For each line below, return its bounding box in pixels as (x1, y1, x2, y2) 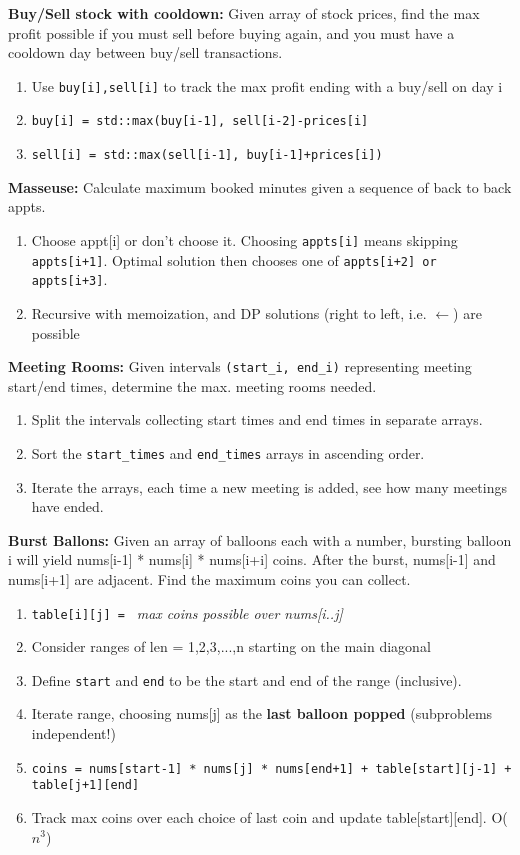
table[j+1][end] (31, 778, 140, 793)
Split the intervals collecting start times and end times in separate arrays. (31, 409, 483, 430)
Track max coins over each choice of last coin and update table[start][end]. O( (31, 806, 508, 827)
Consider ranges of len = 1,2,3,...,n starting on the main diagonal (31, 636, 431, 657)
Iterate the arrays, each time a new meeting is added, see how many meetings (31, 476, 507, 497)
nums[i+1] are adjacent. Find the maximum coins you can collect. (8, 568, 411, 589)
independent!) (31, 723, 116, 744)
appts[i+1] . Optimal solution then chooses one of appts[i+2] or (31, 249, 437, 270)
